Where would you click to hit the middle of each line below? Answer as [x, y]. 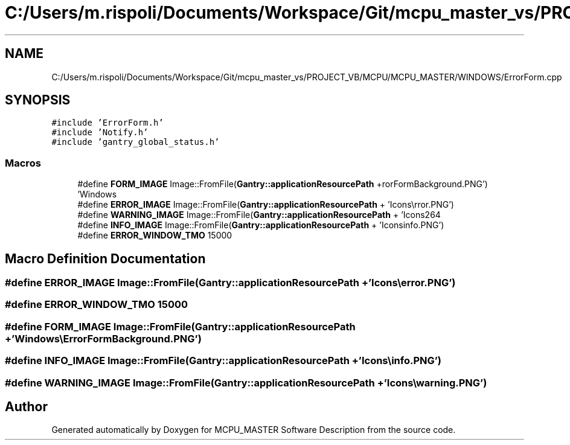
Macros [23, 163]
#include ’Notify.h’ [100, 133]
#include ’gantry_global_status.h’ [136, 142]
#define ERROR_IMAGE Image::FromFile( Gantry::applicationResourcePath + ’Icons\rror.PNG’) [266, 205]
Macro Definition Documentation [105, 258]
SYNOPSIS [38, 100]
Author [26, 406]
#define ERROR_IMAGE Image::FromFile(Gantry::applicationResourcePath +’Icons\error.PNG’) [230, 283]
